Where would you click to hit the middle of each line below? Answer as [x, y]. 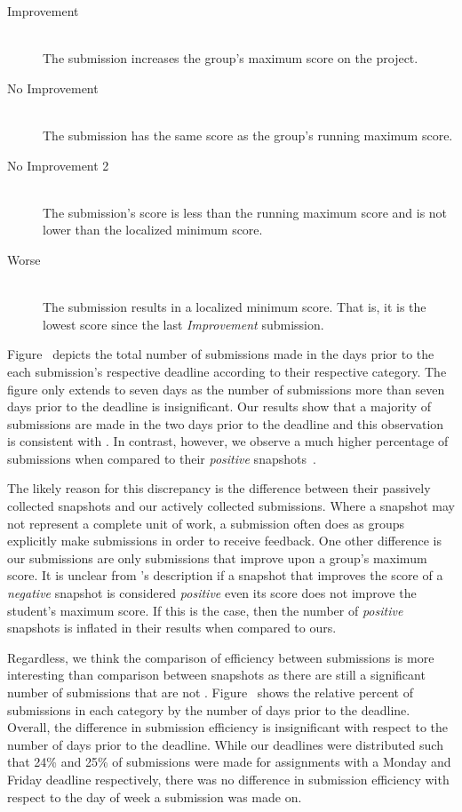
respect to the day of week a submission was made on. [155, 796]
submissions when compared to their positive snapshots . [162, 458]
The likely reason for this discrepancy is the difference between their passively [219, 488]
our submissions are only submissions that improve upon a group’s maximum [217, 557]
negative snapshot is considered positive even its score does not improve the [212, 593]
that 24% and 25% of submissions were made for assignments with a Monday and [229, 762]
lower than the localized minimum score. [153, 230]
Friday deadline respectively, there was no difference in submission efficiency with [228, 779]
